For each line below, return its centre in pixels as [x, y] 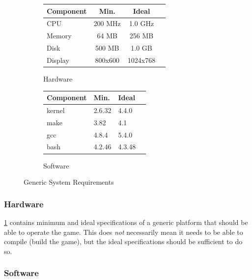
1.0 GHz [141, 23]
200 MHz [107, 23]
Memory [59, 36]
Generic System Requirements [69, 182]
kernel [56, 110]
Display [58, 60]
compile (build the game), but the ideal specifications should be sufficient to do [123, 241]
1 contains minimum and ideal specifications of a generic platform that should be [126, 222]
